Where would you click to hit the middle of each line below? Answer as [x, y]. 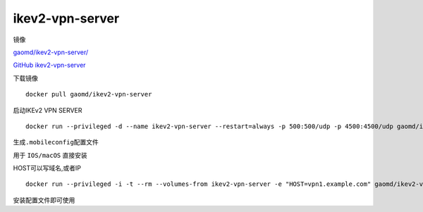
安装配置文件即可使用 [44, 200]
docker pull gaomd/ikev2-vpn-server [89, 94]
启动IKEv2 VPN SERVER [48, 110]
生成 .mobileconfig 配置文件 [56, 142]
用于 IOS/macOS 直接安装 [50, 155]
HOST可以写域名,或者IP [47, 168]
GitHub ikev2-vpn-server [49, 65]
